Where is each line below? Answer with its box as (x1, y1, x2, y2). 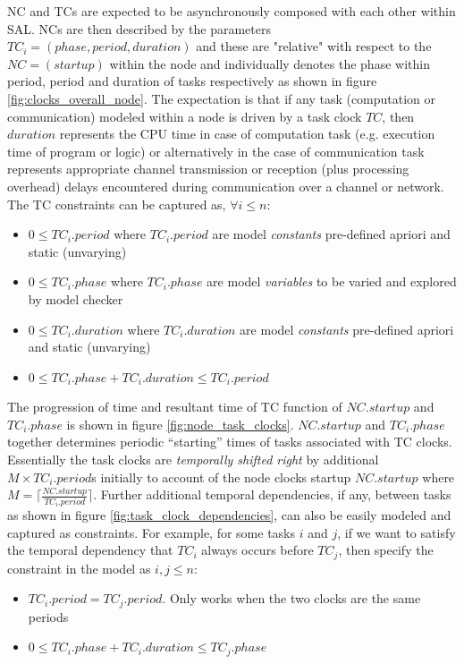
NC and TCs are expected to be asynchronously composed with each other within (7, 2, 456, 20)
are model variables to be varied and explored (207, 272, 457, 291)
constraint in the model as (7, 558, 151, 577)
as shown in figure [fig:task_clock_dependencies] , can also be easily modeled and (7, 506, 451, 524)
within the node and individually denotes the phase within (109, 54, 430, 72)
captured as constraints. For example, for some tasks (7, 523, 296, 541)
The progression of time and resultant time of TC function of (7, 397, 342, 416)
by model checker (28, 289, 123, 308)
